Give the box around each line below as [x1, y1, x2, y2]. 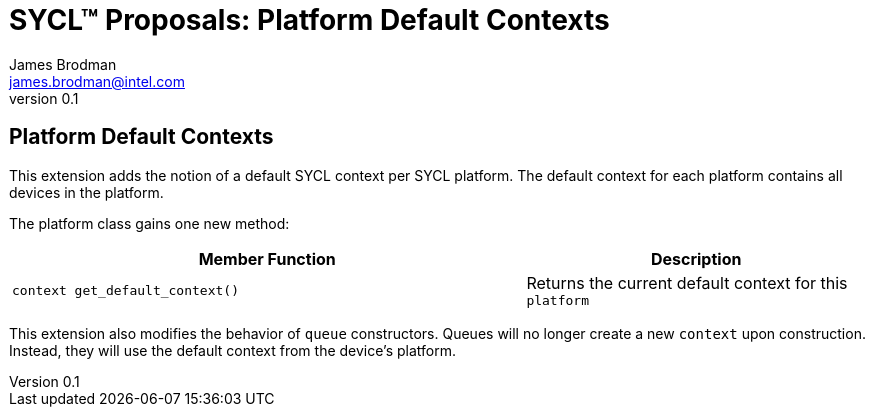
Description [650, 248, 742, 269]
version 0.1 [9, 89, 79, 107]
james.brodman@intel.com [9, 72, 185, 90]
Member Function [198, 248, 336, 269]
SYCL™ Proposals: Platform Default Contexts [9, 3, 610, 37]
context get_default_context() [12, 282, 239, 298]
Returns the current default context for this [526, 272, 848, 293]
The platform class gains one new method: [9, 214, 290, 232]
